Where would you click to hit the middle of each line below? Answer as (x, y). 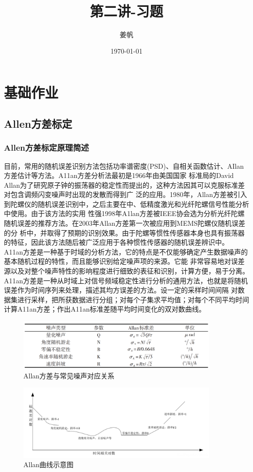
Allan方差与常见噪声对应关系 (69, 376)
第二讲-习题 (126, 11)
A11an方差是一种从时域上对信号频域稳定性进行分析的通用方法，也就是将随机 (126, 280)
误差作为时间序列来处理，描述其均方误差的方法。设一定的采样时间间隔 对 (121, 290)
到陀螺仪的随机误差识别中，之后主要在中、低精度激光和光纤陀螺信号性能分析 (126, 204)
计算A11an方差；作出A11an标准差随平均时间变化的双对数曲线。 (105, 309)
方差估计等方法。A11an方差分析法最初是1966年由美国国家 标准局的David (119, 175)
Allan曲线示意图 (49, 464)
